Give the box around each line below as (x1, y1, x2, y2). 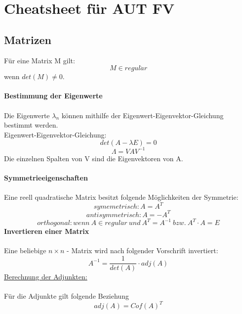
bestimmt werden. (4, 120, 58, 130)
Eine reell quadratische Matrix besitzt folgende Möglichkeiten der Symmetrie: (4, 192, 239, 202)
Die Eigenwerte (4, 110, 50, 120)
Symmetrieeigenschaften (4, 173, 88, 183)
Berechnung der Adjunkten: (4, 271, 87, 282)
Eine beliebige (4, 245, 46, 256)
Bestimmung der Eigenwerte (4, 90, 103, 101)
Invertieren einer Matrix (4, 226, 89, 236)
